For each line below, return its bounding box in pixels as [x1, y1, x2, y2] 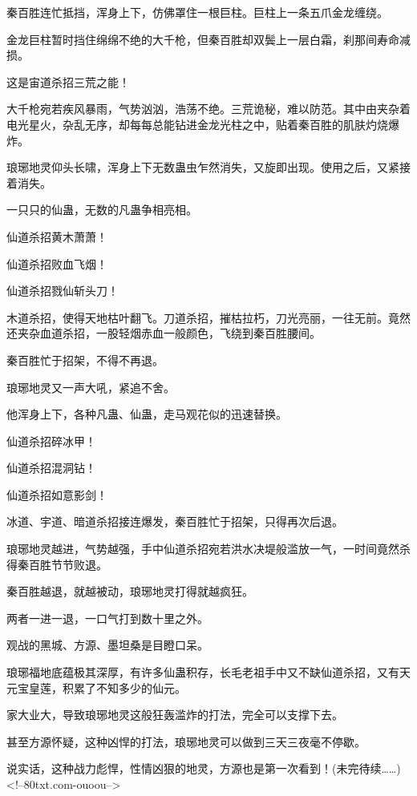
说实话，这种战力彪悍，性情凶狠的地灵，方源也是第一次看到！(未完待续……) [6, 760, 401, 777]
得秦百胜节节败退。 [6, 556, 107, 572]
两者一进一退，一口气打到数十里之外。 [6, 609, 208, 626]
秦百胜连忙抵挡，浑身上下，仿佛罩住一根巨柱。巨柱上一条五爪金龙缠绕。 [6, 4, 388, 20]
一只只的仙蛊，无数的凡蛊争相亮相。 [6, 201, 197, 218]
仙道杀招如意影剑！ [6, 486, 107, 503]
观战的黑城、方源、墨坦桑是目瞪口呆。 [6, 636, 208, 653]
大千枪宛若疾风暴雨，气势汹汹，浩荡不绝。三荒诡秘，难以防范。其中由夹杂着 [6, 100, 411, 117]
